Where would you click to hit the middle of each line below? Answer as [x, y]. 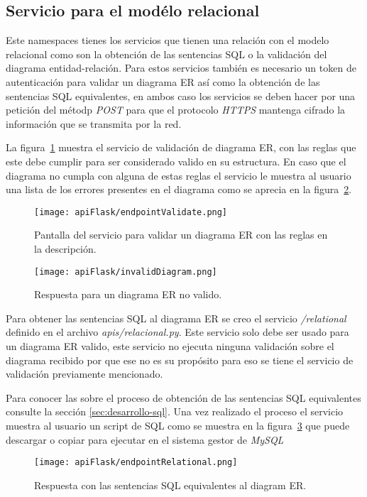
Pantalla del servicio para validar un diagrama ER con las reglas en [181, 235]
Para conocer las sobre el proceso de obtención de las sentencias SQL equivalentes [183, 397]
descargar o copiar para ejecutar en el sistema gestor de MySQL [145, 439]
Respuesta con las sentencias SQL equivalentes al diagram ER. [170, 485]
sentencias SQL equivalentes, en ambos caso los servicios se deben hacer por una [181, 95]
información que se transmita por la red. [94, 123]
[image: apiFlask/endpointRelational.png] [136, 463]
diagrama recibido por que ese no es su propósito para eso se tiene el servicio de [180, 360]
